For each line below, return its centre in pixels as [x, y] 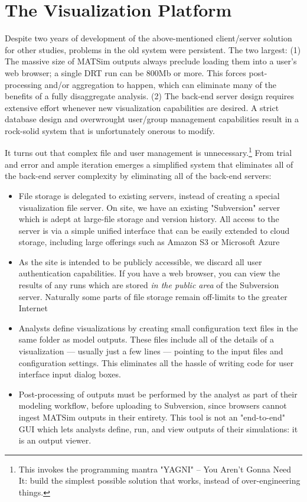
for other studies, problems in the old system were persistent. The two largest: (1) [153, 49]
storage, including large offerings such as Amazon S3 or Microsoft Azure [149, 242]
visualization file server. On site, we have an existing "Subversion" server [149, 207]
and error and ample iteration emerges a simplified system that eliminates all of [149, 164]
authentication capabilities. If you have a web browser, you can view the [149, 273]
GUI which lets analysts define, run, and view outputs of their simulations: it [158, 428]
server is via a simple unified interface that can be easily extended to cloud [154, 230]
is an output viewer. [55, 440]
